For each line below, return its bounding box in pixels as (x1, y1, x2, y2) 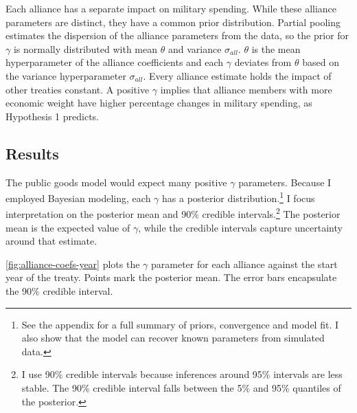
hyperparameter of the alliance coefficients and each (5, 55, 224, 69)
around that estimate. (5, 234, 97, 248)
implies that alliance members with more (160, 82, 332, 96)
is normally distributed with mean (13, 41, 158, 56)
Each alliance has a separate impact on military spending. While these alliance (5, 1, 337, 15)
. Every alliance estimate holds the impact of (143, 68, 332, 82)
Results (5, 142, 59, 164)
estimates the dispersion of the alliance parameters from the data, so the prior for (5, 28, 349, 43)
